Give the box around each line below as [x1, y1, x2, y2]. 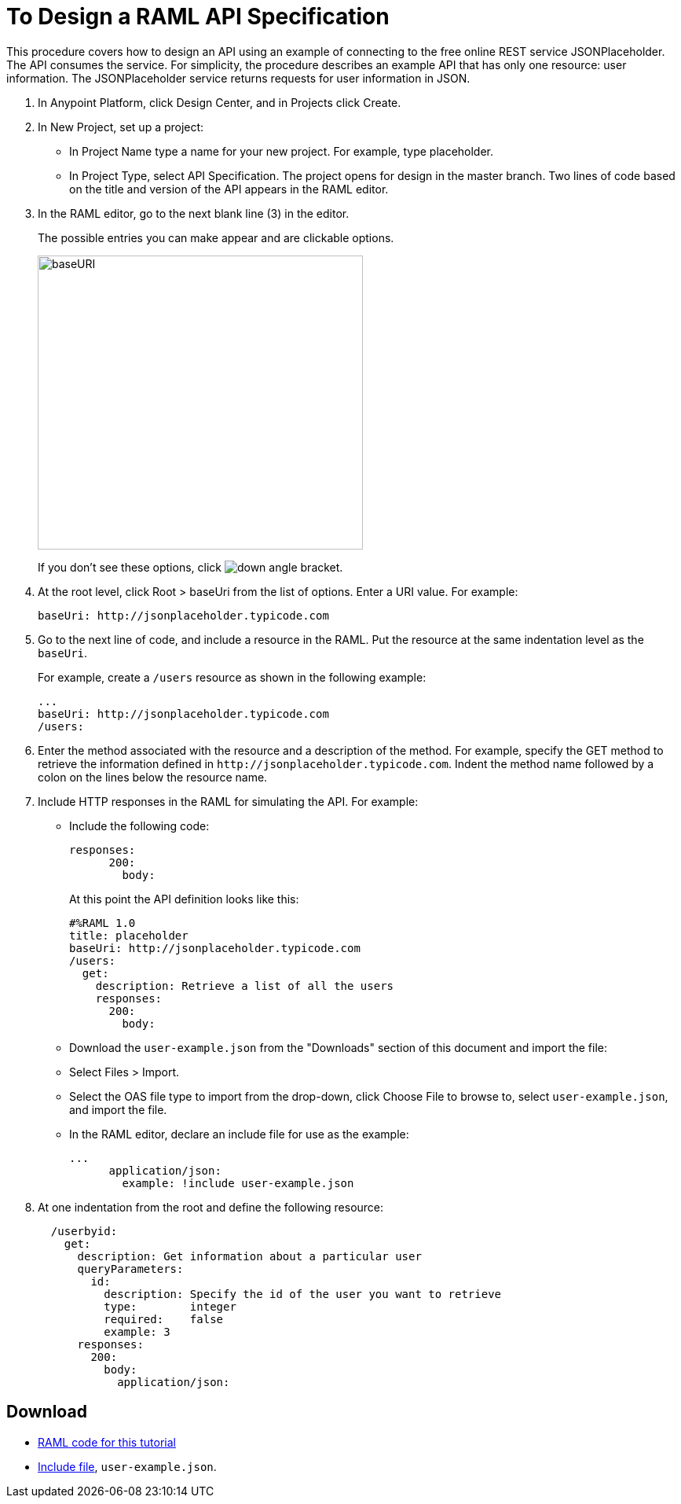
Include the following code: [69, 818, 210, 833]
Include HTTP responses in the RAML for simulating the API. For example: [38, 794, 419, 808]
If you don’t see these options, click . [38, 560, 343, 574]
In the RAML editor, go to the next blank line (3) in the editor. [38, 206, 350, 220]
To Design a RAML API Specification [6, 3, 390, 30]
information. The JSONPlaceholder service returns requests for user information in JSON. [6, 71, 470, 85]
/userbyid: [50, 1224, 118, 1237]
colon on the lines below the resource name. [38, 770, 268, 784]
